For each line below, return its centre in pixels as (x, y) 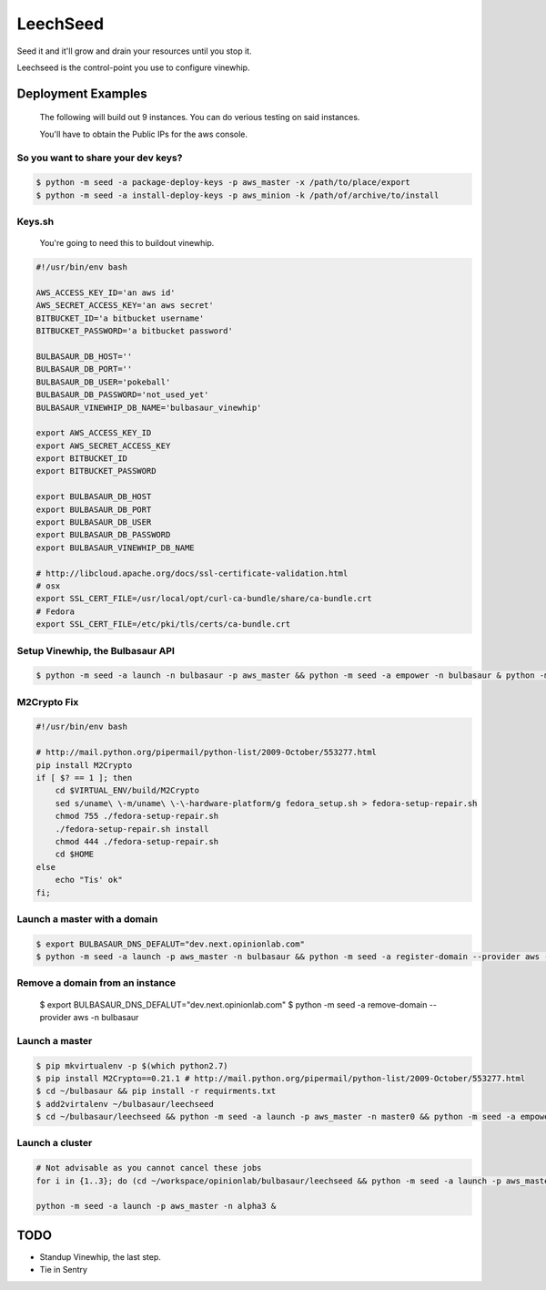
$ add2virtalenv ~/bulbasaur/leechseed (125, 1104)
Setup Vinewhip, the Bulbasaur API (96, 650)
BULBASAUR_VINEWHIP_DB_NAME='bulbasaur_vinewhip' (149, 407)
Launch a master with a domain (87, 918)
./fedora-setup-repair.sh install (132, 829)
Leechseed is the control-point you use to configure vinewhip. (133, 67)
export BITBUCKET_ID (81, 459)
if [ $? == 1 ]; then (84, 778)
